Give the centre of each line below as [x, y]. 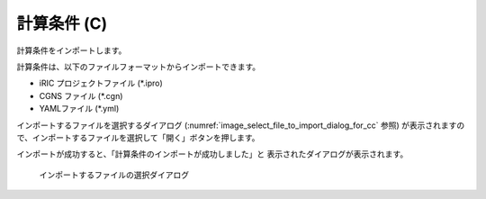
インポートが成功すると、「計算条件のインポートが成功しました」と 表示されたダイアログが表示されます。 [212, 154]
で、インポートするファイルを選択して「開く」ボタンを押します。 [138, 137]
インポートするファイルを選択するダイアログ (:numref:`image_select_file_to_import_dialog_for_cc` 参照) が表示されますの [241, 125]
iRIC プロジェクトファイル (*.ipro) [101, 83]
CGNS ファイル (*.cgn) [81, 95]
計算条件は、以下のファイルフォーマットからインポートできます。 [139, 67]
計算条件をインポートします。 [72, 50]
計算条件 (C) [62, 23]
